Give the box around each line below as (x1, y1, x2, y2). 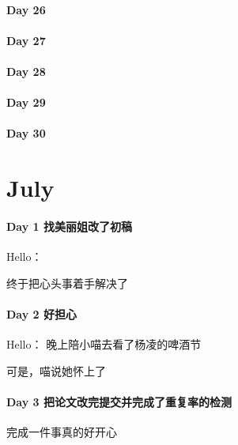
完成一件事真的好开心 (6, 424, 117, 440)
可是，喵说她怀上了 (6, 362, 106, 379)
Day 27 (6, 32, 46, 48)
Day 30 (6, 125, 46, 141)
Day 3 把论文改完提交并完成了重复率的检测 (6, 393, 232, 409)
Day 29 (6, 94, 46, 111)
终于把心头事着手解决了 (6, 274, 128, 291)
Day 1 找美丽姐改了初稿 (6, 217, 132, 234)
